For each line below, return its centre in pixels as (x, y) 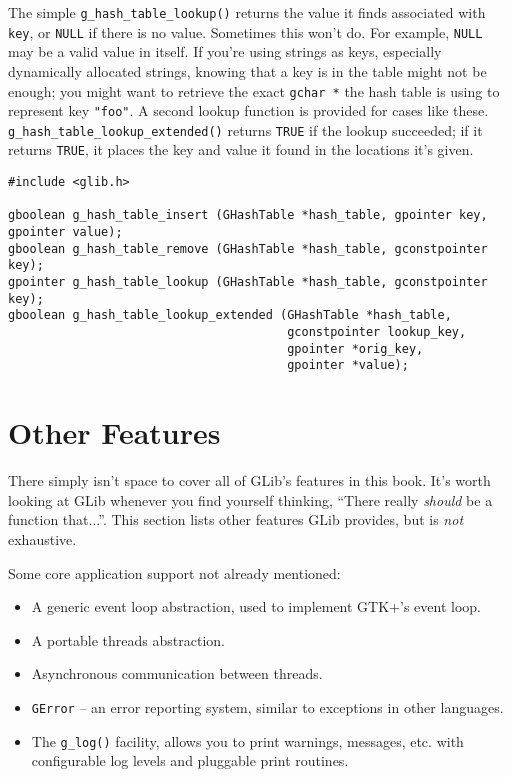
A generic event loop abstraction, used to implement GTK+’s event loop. (256, 606)
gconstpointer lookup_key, (377, 332)
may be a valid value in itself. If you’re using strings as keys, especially (225, 51)
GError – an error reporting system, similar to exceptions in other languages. (267, 706)
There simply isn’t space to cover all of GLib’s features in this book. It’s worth (249, 480)
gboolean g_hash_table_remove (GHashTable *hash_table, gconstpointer (248, 248)
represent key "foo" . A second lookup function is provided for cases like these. (248, 110)
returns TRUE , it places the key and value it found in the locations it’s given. (241, 149)
